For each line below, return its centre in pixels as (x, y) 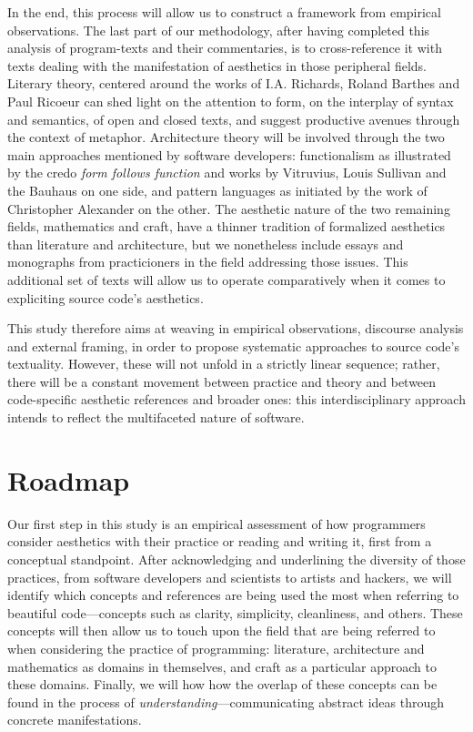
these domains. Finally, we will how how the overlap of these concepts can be (222, 684)
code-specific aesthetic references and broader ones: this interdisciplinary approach (236, 399)
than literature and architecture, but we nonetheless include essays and (206, 244)
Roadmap (69, 479)
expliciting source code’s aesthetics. (106, 297)
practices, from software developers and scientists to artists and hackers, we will (230, 577)
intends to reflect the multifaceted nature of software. (156, 417)
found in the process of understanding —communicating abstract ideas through (226, 701)
